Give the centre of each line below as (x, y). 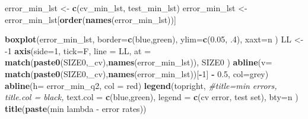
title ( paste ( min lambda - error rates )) (76, 108)
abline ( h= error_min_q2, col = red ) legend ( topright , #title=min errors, (141, 85)
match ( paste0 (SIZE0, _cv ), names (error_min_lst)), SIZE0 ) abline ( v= (139, 62)
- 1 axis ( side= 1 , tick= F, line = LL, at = (78, 50)
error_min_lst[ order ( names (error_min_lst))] (91, 19)
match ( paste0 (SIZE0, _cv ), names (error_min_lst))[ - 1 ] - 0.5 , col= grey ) (137, 73)
